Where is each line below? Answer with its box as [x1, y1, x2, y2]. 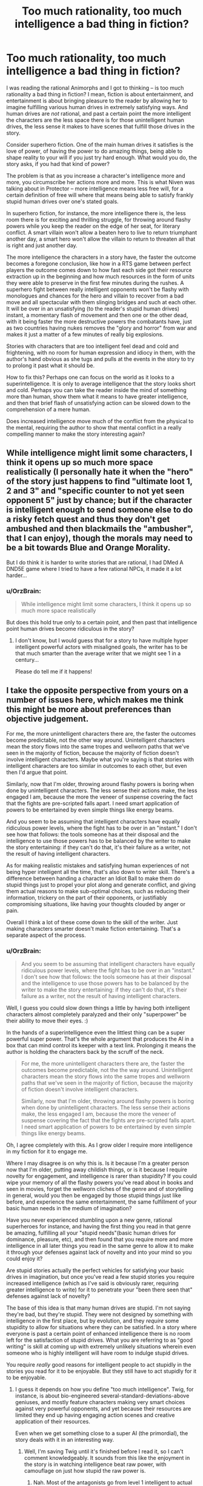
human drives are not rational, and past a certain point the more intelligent [6, 110, 191, 117]
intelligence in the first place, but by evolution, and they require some [6, 1317, 179, 1325]
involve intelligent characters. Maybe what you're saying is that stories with [6, 756, 194, 763]
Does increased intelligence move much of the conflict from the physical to [6, 417, 194, 425]
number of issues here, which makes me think [6, 695, 184, 705]
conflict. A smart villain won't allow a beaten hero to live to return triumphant [6, 228, 197, 236]
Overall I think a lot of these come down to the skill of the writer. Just [6, 918, 178, 925]
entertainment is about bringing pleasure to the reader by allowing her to [6, 97, 188, 104]
